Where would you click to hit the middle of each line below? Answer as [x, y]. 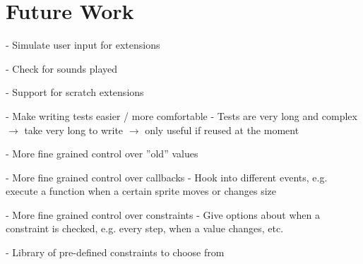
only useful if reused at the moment [222, 130]
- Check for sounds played [62, 68]
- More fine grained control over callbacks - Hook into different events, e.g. [167, 177]
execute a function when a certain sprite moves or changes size [141, 191]
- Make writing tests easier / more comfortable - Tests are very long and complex [181, 115]
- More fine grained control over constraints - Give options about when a [163, 214]
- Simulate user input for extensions [83, 45]
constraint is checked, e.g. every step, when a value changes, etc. [145, 228]
